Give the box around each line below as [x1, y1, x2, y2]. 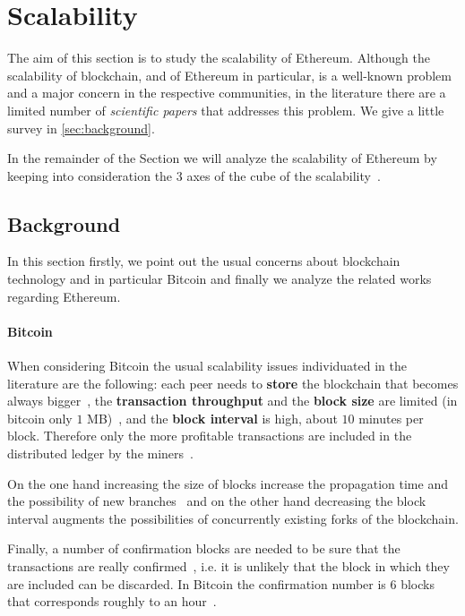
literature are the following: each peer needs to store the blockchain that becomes [7, 373, 459, 392]
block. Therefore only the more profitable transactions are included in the [7, 426, 412, 445]
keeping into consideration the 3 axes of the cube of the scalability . [7, 166, 381, 184]
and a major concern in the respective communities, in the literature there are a [7, 83, 446, 102]
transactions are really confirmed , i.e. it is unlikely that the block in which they [7, 557, 450, 575]
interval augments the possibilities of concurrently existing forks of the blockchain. [7, 509, 459, 527]
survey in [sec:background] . [7, 118, 155, 137]
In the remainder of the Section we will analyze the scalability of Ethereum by [7, 149, 437, 167]
